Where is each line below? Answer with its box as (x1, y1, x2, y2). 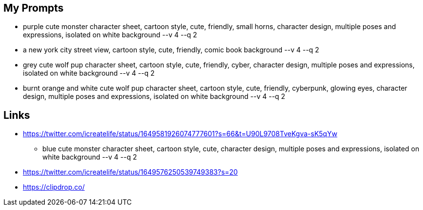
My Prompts (3, 2, 64, 14)
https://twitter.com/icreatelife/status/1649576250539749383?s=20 (23, 168, 238, 177)
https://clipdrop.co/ (23, 183, 85, 192)
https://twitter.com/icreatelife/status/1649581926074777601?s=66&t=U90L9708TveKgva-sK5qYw (23, 129, 337, 138)
